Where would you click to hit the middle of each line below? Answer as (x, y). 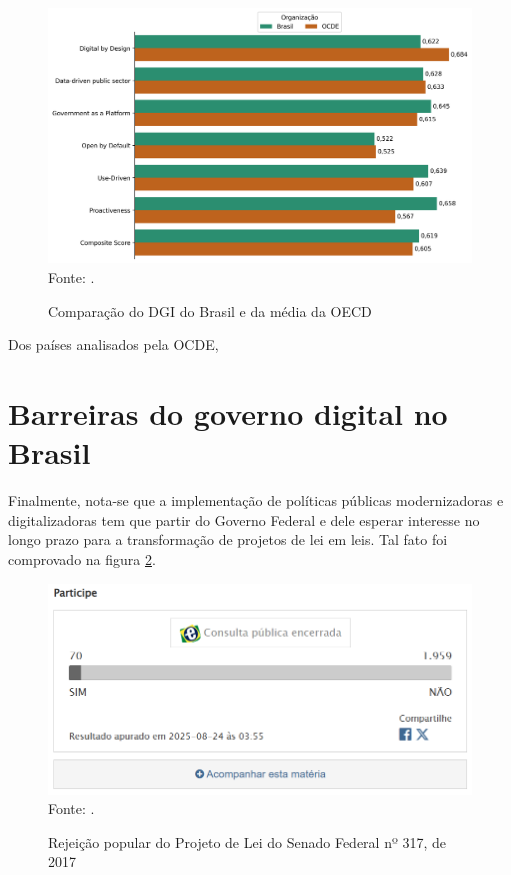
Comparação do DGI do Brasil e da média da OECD (210, 310)
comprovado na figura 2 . (82, 558)
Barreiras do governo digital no (228, 413)
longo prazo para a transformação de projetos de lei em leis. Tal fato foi (228, 539)
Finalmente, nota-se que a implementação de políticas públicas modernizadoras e (256, 500)
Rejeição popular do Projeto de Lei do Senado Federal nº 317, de (247, 841)
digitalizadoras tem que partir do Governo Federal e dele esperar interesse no (244, 519)
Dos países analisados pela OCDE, (113, 344)
